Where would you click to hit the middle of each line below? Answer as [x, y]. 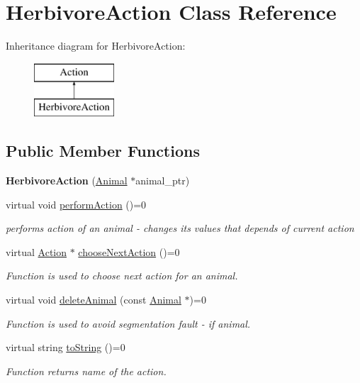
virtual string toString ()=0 [66, 347]
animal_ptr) [163, 181]
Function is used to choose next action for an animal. [122, 276]
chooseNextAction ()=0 [129, 251]
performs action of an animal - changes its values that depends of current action [180, 228]
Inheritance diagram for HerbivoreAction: [96, 46]
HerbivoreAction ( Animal [67, 181]
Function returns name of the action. [86, 371]
